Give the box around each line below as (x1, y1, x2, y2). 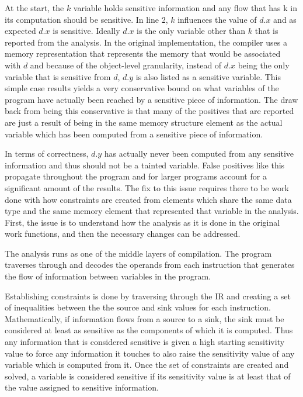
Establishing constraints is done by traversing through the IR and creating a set (5, 289, 291, 302)
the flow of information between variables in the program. (5, 270, 211, 282)
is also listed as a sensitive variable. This (135, 70, 281, 82)
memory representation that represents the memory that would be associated (5, 47, 281, 60)
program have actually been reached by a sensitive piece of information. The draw (5, 93, 298, 105)
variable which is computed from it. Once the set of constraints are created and (5, 358, 289, 371)
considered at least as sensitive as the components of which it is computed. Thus (5, 324, 293, 336)
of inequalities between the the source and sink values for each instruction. (5, 301, 271, 313)
